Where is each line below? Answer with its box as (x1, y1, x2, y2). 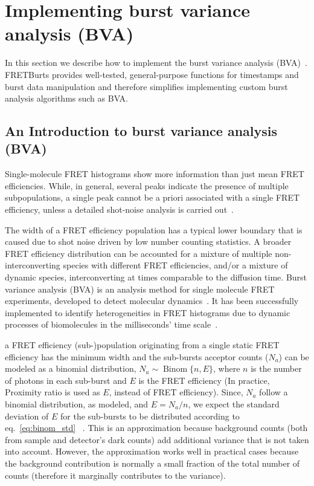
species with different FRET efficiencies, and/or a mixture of (63, 259, 288, 271)
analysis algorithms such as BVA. (5, 92, 128, 105)
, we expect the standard (188, 397, 280, 410)
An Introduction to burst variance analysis (5, 121, 278, 140)
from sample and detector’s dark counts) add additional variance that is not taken (5, 433, 309, 445)
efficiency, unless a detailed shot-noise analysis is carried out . (5, 203, 234, 216)
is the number (251, 362, 302, 375)
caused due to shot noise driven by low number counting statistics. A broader (5, 235, 292, 248)
